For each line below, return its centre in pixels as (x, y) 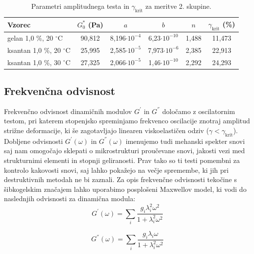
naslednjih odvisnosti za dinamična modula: (70, 198)
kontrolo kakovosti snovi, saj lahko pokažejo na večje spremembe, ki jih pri (116, 170)
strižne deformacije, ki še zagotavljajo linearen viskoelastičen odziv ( (107, 130)
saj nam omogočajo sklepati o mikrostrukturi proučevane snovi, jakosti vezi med (125, 150)
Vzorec (19, 24)
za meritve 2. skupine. (178, 6)
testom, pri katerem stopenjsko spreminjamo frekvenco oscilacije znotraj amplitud (127, 121)
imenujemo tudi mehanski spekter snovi (185, 141)
